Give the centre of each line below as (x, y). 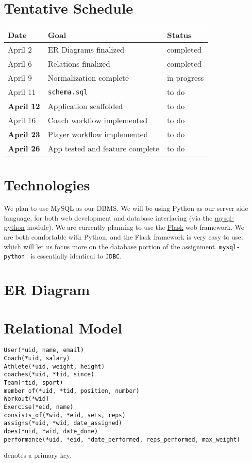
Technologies (47, 185)
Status (179, 35)
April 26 (24, 148)
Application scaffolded (85, 106)
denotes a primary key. (38, 455)
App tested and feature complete (103, 148)
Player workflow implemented (98, 134)
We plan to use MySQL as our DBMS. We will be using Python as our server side (126, 208)
